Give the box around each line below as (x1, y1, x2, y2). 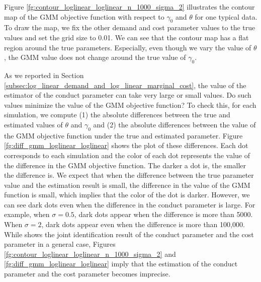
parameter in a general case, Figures (4, 239, 116, 249)
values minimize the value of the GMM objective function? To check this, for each (4, 99, 256, 110)
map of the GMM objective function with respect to (4, 11, 164, 22)
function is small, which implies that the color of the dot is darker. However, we (4, 189, 250, 200)
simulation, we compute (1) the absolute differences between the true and (4, 109, 230, 120)
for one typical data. (195, 11, 257, 22)
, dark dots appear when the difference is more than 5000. (74, 209, 253, 220)
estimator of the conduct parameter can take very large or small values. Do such (4, 90, 251, 100)
